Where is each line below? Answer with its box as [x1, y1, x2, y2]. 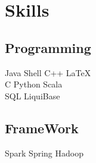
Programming [5, 38, 91, 57]
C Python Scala [5, 78, 63, 90]
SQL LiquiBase [5, 89, 60, 102]
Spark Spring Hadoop [5, 146, 83, 159]
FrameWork [5, 118, 79, 137]
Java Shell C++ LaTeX [5, 66, 91, 79]
